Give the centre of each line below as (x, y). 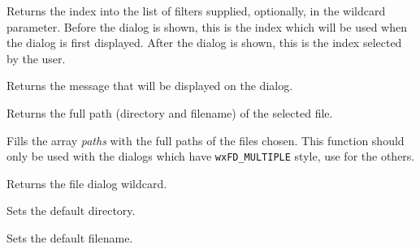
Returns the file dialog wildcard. (87, 183)
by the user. (36, 58)
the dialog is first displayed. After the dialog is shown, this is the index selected (204, 43)
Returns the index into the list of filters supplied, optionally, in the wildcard (196, 11)
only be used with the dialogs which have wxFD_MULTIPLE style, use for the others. (211, 156)
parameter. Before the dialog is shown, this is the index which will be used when (207, 26)
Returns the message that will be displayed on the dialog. (150, 86)
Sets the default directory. (71, 210)
